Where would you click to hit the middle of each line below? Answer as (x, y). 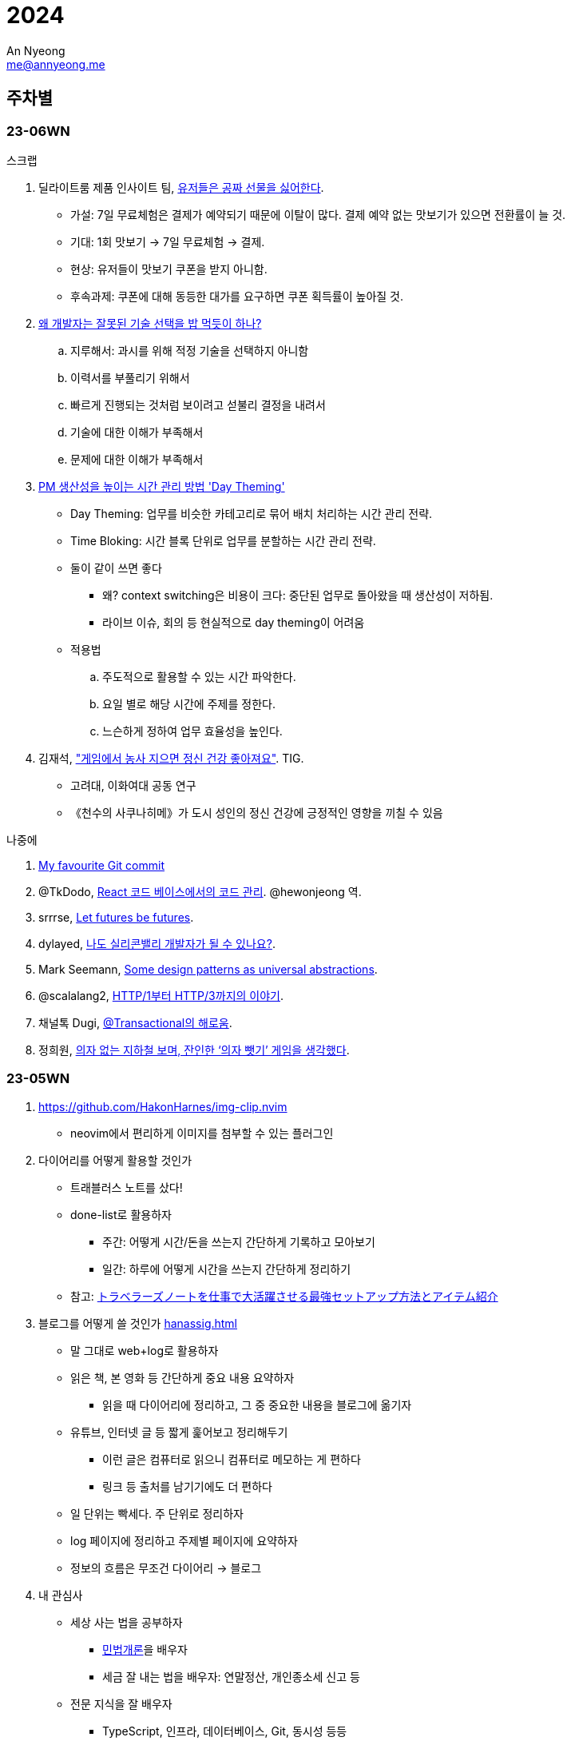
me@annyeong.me (56, 64)
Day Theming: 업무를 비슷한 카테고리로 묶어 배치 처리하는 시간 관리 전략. (252, 513)
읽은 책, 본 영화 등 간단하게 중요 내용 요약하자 (182, 1377)
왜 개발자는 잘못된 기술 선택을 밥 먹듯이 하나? (150, 323)
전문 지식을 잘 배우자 (121, 1703)
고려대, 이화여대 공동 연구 (133, 785)
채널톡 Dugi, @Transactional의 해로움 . (135, 1022)
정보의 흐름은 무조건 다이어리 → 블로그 (166, 1568)
